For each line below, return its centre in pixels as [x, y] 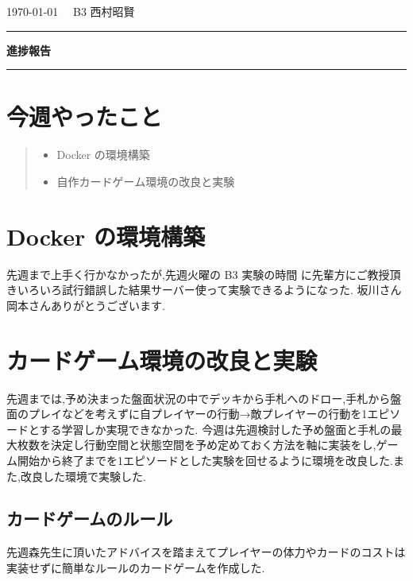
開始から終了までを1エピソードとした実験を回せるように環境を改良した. [205, 460]
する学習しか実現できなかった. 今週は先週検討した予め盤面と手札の [215, 429]
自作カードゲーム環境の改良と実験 [146, 181]
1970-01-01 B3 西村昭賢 [71, 11]
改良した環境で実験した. [83, 476]
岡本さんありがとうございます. [86, 305]
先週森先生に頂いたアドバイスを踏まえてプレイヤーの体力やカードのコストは [206, 552]
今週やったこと [85, 116]
